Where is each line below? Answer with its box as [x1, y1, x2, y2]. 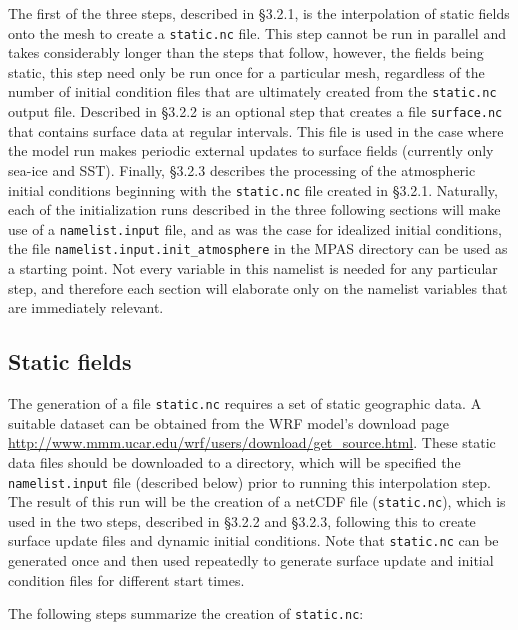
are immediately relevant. [8, 297, 164, 318]
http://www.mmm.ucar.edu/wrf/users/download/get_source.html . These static [8, 432, 496, 453]
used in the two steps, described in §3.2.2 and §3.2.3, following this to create [8, 510, 476, 531]
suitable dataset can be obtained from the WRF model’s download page [8, 412, 449, 433]
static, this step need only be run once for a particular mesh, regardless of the [8, 61, 485, 82]
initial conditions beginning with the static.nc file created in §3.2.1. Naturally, [8, 179, 498, 200]
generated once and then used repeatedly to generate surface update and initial [8, 550, 494, 571]
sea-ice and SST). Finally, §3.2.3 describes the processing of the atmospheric [8, 159, 476, 180]
